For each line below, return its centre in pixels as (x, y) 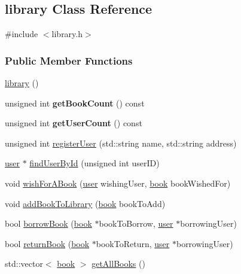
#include (22, 34)
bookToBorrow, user (136, 223)
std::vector (24, 264)
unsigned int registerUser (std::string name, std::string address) (121, 143)
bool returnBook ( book (47, 243)
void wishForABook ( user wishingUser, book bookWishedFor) (118, 183)
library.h (67, 34)
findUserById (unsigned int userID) (94, 163)
